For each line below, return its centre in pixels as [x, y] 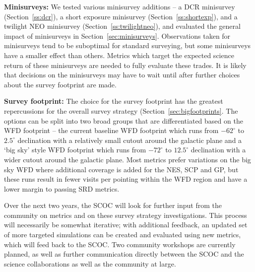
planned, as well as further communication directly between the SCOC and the [124, 254]
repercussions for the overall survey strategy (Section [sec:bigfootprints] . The [121, 110]
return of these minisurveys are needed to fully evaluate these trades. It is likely [125, 65]
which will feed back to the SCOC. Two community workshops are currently [120, 244]
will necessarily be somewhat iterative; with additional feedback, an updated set [126, 225]
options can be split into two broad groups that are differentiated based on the [124, 120]
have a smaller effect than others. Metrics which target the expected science [119, 55]
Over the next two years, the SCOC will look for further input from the [113, 205]
